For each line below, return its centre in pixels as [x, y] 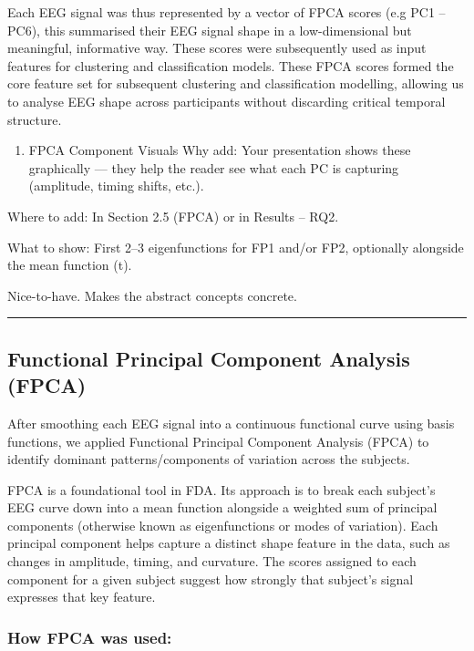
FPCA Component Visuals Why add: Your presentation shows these [220, 150]
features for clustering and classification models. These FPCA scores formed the [231, 65]
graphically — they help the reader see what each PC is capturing [214, 167]
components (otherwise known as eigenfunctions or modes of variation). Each [223, 525]
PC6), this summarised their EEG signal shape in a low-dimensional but [210, 30]
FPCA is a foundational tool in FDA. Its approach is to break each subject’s [222, 489]
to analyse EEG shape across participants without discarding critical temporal [227, 101]
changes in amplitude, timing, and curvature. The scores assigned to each [212, 561]
